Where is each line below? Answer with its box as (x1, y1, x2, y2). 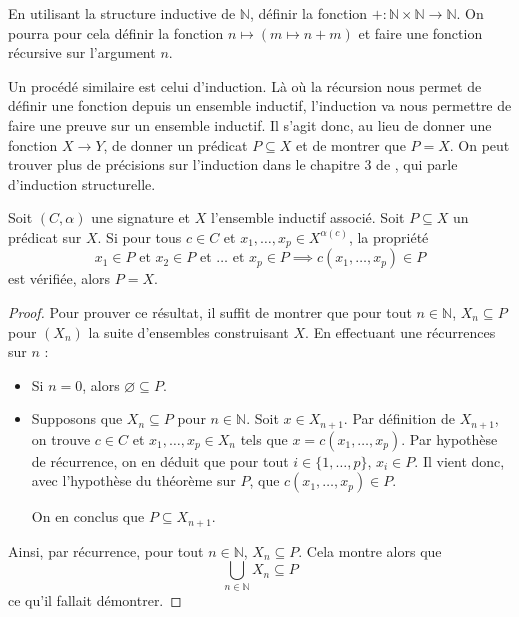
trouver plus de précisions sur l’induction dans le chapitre (8, 154, 360, 175)
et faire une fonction (358, 22, 483, 43)
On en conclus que (31, 506, 145, 527)
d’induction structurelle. (8, 173, 156, 194)
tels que (240, 428, 288, 449)
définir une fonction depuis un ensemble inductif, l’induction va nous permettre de (8, 95, 512, 116)
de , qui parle (376, 154, 458, 175)
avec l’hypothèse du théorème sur (31, 470, 236, 491)
